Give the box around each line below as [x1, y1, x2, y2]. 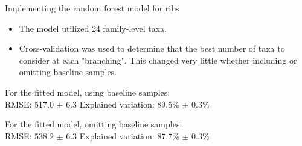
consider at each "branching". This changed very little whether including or [19, 53, 297, 66]
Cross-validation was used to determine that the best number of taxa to [19, 42, 285, 55]
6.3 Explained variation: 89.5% [66, 97, 179, 110]
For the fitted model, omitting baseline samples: [5, 118, 182, 130]
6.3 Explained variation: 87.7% [66, 129, 179, 142]
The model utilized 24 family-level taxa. [19, 22, 167, 34]
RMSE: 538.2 [5, 129, 54, 142]
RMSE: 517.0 [5, 97, 54, 110]
